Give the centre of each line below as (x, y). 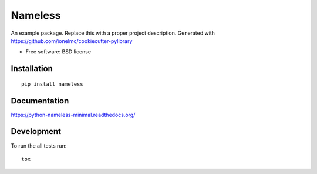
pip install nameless (52, 84)
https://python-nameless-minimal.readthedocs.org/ (73, 115)
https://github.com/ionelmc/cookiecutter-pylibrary (72, 41)
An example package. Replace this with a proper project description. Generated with (113, 33)
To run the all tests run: (39, 145)
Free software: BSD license (58, 52)
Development (36, 131)
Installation (32, 68)
